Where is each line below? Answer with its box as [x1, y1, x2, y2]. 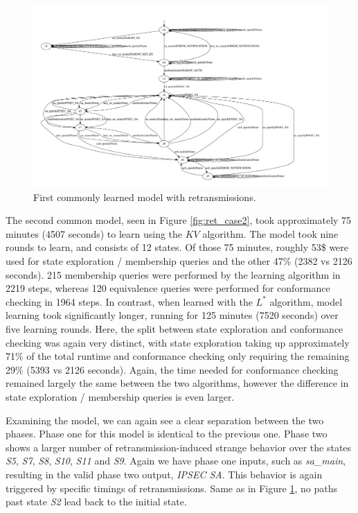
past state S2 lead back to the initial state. [6, 494, 187, 509]
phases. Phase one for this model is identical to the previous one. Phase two [6, 426, 328, 441]
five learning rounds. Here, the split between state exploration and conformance [6, 322, 343, 336]
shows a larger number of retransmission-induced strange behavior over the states [6, 440, 352, 454]
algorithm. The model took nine [202, 226, 339, 241]
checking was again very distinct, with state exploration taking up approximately [6, 335, 350, 349]
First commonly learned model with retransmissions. [33, 189, 256, 204]
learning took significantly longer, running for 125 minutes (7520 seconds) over [6, 308, 339, 322]
